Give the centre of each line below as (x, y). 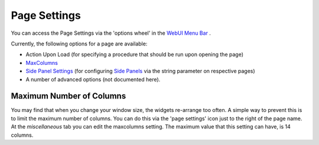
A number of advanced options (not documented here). (93, 79)
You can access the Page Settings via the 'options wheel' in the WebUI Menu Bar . (111, 33)
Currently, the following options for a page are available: (79, 44)
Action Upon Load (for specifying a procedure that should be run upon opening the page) (134, 55)
